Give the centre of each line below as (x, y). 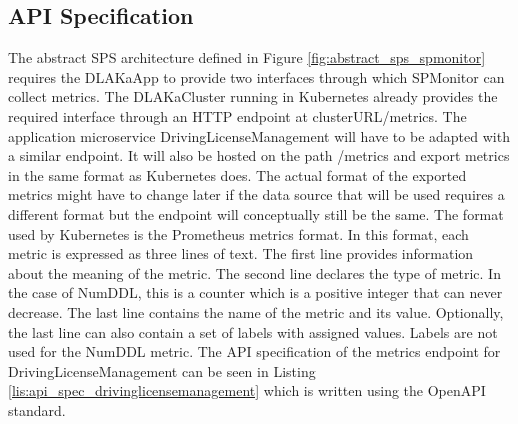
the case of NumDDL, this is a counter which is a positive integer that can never (255, 292)
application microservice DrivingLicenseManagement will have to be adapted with (259, 135)
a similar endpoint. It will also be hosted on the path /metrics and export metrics (259, 155)
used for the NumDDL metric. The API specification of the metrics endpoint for (254, 351)
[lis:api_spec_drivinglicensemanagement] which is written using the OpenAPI (247, 390)
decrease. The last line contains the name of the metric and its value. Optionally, (256, 311)
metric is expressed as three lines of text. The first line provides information (241, 253)
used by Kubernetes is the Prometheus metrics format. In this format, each (238, 233)
